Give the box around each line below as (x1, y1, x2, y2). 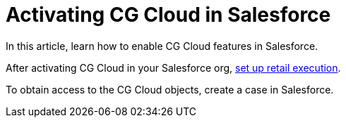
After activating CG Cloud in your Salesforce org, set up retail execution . (6, 61, 341, 74)
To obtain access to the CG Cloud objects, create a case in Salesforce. (6, 83, 334, 96)
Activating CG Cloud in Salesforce (6, 3, 331, 27)
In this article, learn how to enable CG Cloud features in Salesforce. (6, 39, 318, 52)
